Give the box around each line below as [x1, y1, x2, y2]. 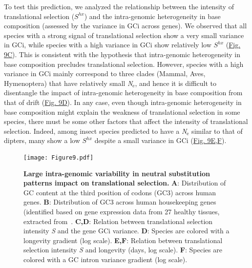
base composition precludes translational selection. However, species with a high [4, 59, 244, 69]
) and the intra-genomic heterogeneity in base [84, 11, 221, 21]
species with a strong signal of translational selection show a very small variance [4, 30, 244, 40]
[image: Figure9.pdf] [23, 154, 94, 161]
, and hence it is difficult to [135, 78, 216, 88]
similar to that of [191, 125, 243, 136]
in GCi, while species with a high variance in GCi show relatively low [4, 40, 211, 50]
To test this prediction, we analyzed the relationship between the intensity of [4, 1, 234, 11]
